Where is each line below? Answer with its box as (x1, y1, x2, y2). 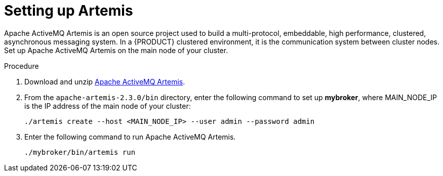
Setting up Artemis (4, 2, 133, 19)
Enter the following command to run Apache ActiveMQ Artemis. (24, 132, 236, 141)
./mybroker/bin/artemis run (24, 148, 136, 156)
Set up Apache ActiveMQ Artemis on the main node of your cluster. (4, 46, 228, 55)
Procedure (4, 61, 39, 70)
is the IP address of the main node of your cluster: (24, 101, 191, 110)
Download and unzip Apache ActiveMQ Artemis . (24, 77, 185, 86)
